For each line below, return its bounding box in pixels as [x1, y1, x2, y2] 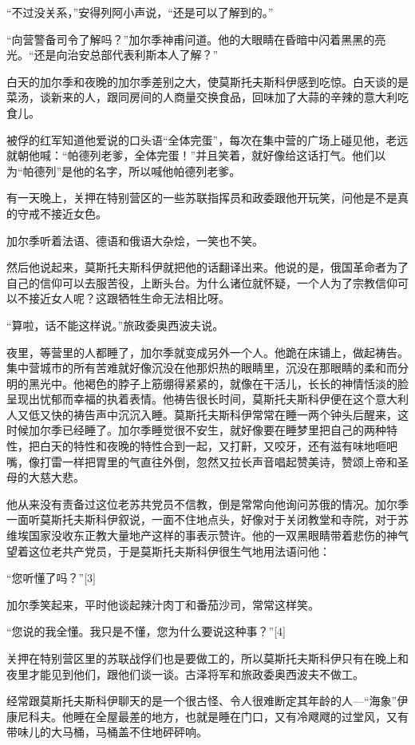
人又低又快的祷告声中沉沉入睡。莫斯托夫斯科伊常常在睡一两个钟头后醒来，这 [6, 406, 409, 422]
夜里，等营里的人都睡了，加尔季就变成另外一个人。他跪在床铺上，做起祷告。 [6, 343, 409, 360]
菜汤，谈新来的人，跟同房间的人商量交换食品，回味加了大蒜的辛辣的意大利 [6, 89, 397, 105]
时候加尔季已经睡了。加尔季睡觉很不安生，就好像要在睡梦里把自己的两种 [6, 422, 386, 438]
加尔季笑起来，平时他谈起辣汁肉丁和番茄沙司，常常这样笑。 [6, 596, 319, 612]
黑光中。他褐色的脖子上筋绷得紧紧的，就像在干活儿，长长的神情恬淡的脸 [28, 374, 409, 391]
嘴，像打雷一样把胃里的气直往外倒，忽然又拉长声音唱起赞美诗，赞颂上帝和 [6, 453, 397, 470]
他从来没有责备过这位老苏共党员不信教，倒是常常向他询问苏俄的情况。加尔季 [6, 495, 409, 512]
